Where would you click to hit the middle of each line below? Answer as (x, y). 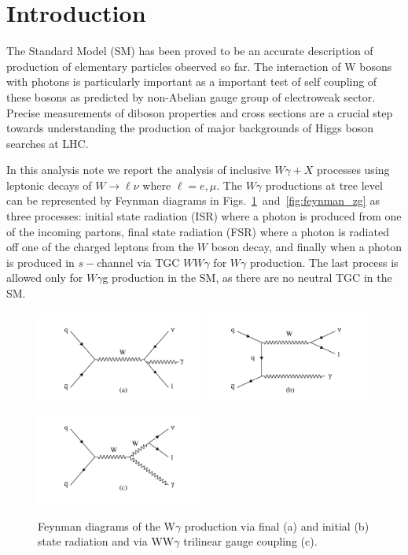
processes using (353, 170)
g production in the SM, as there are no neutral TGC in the (247, 277)
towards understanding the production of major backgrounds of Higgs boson (190, 128)
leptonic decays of (49, 185)
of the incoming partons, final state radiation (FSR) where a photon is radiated (198, 231)
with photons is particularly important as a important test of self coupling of (192, 81)
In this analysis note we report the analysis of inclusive (139, 170)
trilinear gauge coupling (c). (250, 541)
